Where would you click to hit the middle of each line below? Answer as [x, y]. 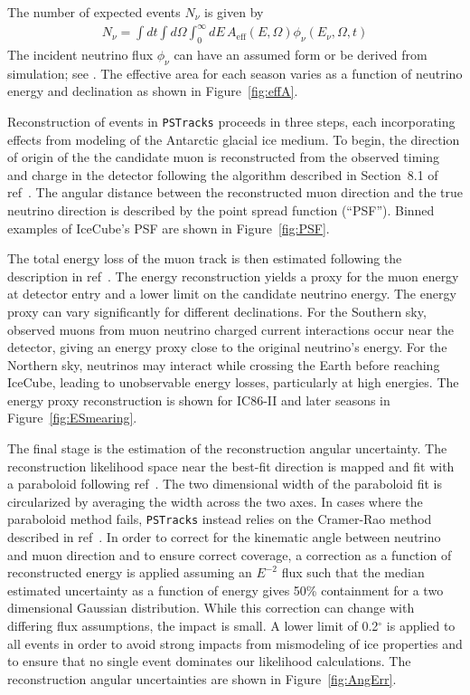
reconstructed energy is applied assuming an [130, 572]
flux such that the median [353, 572]
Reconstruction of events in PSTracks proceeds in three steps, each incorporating [231, 121]
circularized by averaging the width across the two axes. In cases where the [215, 501]
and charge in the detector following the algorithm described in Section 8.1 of [223, 174]
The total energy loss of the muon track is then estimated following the [205, 258]
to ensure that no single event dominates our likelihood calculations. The [209, 661]
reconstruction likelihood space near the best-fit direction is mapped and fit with [231, 466]
